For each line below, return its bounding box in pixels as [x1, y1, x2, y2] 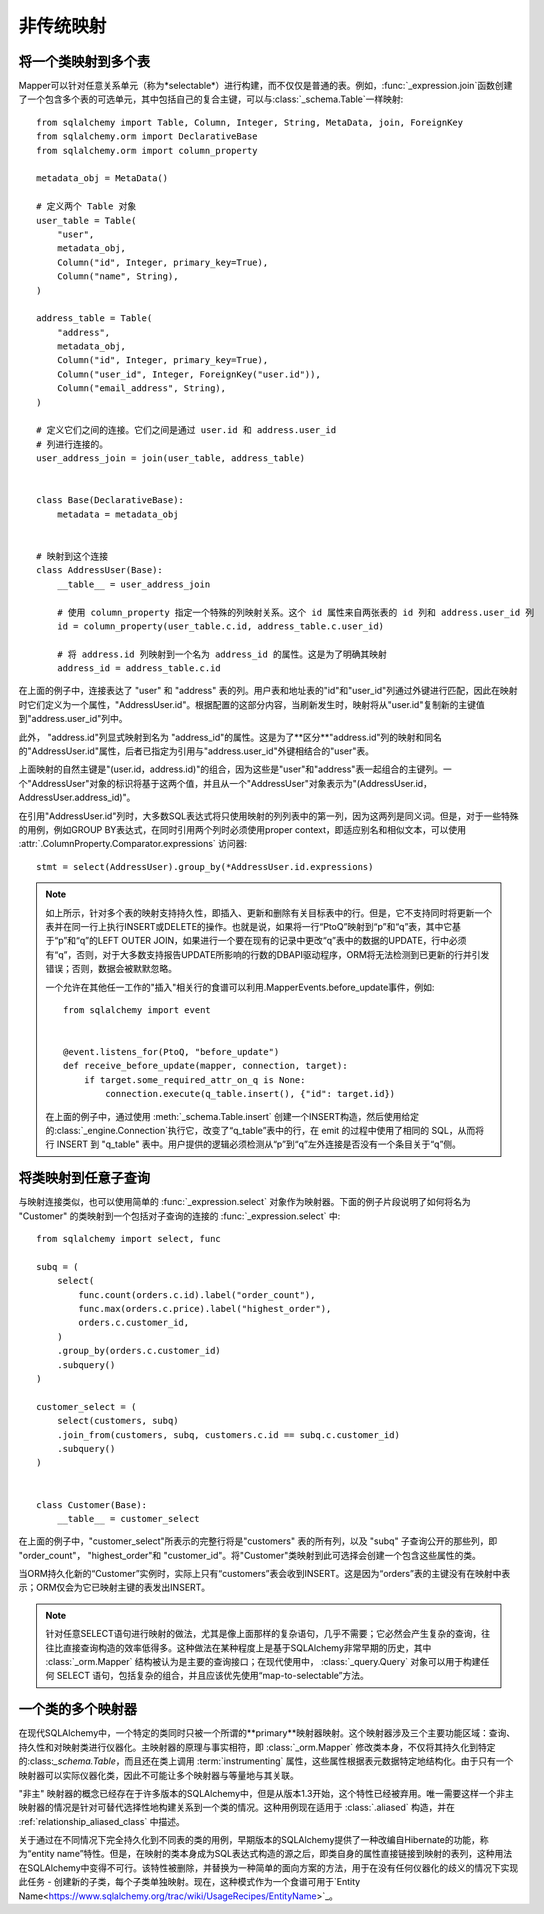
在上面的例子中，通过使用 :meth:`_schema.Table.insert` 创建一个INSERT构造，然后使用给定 [45, 1110, 420, 1122]
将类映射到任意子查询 [18, 1170, 150, 1187]
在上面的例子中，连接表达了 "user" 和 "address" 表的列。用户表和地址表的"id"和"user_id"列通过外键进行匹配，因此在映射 [18, 685, 518, 697]
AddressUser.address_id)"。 [18, 791, 136, 804]
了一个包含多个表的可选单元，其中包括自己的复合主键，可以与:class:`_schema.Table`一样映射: [18, 93, 404, 105]
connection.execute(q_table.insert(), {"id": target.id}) [105, 1088, 396, 1100]
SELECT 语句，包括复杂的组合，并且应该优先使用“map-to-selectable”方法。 [56, 1670, 370, 1682]
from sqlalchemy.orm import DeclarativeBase [36, 131, 259, 142]
